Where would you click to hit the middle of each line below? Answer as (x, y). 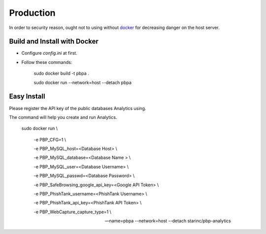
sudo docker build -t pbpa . (62, 73)
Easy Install (27, 97)
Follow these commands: (47, 62)
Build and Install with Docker (54, 42)
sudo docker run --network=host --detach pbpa (83, 82)
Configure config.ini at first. (49, 53)
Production (33, 13)
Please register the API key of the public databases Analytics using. (78, 108)
